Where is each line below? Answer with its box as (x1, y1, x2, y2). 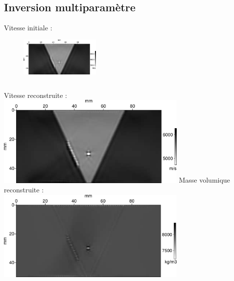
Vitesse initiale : (4, 23, 52, 33)
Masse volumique (179, 175, 230, 185)
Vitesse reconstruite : (4, 90, 68, 100)
